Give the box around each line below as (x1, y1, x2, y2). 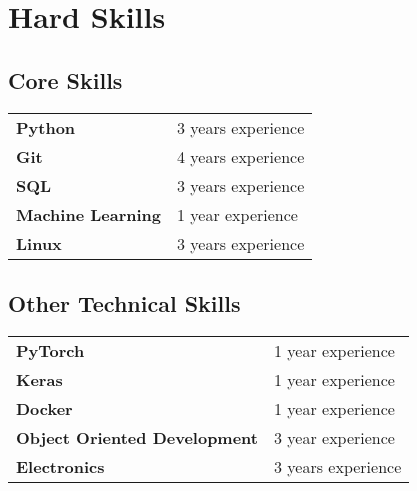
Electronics (16, 454, 105, 478)
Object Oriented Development (16, 425, 258, 449)
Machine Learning (16, 202, 161, 226)
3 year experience (274, 425, 395, 449)
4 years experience (176, 144, 305, 168)
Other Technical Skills (8, 287, 241, 318)
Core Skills (8, 64, 123, 95)
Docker (16, 396, 73, 420)
